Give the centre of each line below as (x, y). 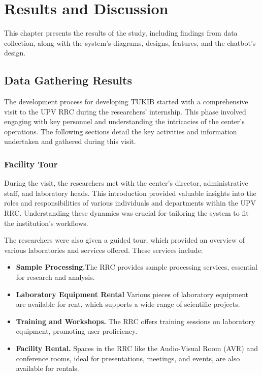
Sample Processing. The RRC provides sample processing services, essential (137, 267)
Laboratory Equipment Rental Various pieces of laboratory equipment (132, 294)
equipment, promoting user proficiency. (77, 331)
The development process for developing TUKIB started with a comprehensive (126, 102)
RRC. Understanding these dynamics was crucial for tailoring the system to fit (126, 213)
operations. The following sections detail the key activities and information (121, 131)
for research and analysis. (55, 277)
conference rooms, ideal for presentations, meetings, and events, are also (128, 358)
